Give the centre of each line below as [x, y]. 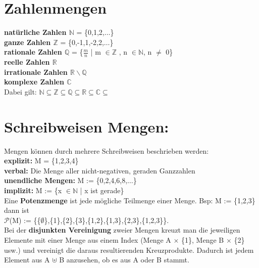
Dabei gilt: [20, 91]
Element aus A [27, 260]
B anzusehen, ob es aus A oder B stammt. [124, 260]
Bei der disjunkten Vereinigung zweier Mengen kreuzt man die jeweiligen [122, 230]
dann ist [17, 210]
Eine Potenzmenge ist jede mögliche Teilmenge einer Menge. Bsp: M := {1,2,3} [130, 200]
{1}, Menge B [203, 239]
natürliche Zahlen [35, 32]
